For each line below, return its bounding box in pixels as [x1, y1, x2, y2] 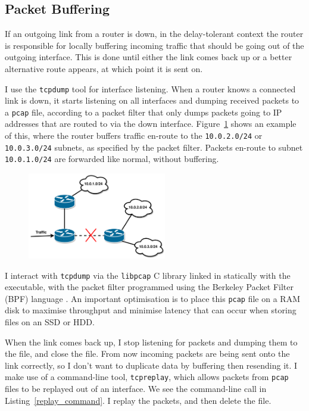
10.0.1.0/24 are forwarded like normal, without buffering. [5, 152, 219, 165]
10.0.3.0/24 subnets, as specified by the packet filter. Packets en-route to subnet [5, 141, 303, 153]
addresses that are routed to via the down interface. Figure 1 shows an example [5, 117, 296, 130]
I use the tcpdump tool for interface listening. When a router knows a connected [5, 82, 296, 95]
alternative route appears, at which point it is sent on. [5, 62, 203, 74]
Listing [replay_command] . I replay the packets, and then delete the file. [5, 394, 271, 406]
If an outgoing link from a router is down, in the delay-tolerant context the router [5, 27, 304, 40]
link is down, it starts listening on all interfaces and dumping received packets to [5, 94, 299, 107]
